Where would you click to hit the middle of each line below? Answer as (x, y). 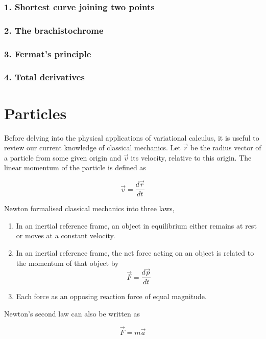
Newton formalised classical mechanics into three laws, (89, 208)
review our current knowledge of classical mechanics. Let (92, 148)
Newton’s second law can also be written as (72, 313)
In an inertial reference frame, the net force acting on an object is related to (135, 252)
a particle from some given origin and (63, 157)
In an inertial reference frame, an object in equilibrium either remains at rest (136, 225)
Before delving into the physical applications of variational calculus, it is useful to (132, 137)
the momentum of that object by (67, 263)
